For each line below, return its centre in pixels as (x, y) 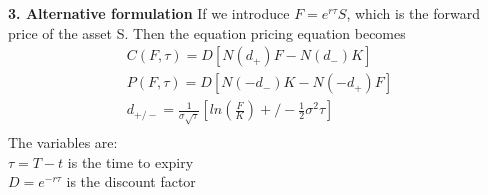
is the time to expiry (130, 161)
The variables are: (63, 142)
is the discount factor (131, 181)
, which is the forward (413, 13)
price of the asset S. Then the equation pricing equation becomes (207, 32)
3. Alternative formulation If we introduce (149, 13)
